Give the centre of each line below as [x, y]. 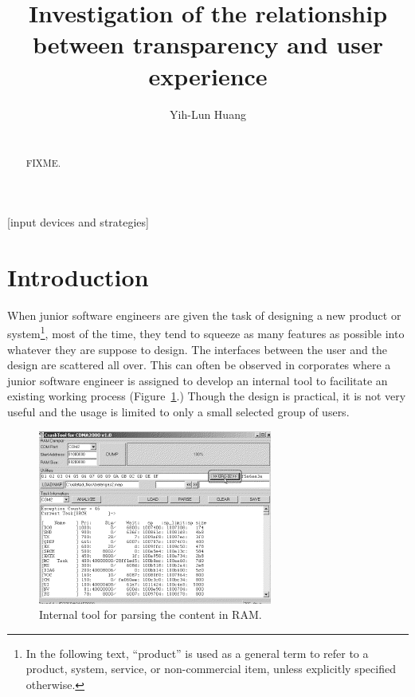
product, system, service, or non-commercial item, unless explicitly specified [211, 669]
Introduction [78, 276]
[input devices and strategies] [78, 222]
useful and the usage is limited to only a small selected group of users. [178, 412]
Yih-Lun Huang [208, 114]
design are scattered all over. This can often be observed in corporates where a [199, 365]
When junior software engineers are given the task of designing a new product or [204, 315]
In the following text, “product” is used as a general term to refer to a [197, 653]
